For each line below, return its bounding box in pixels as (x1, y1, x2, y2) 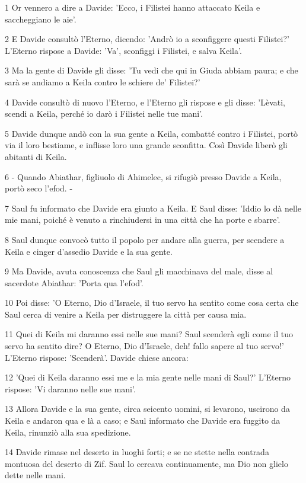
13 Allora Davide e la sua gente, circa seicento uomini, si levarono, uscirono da (5, 402, 290, 415)
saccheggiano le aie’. (5, 12, 76, 25)
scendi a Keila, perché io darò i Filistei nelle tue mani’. (5, 107, 203, 120)
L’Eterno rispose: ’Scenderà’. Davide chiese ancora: (5, 351, 189, 363)
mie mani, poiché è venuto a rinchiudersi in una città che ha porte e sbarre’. (5, 213, 280, 226)
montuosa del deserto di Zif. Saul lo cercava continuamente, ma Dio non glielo (5, 457, 288, 469)
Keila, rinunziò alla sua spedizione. (5, 426, 131, 438)
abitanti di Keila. (5, 150, 67, 162)
